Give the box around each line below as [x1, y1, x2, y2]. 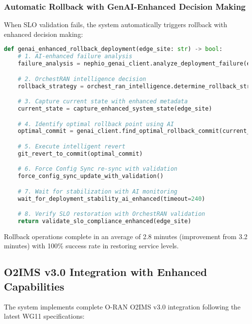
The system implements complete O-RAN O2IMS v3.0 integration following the [4, 301, 241, 311]
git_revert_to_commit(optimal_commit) [17, 150, 143, 157]
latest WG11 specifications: [4, 311, 85, 321]
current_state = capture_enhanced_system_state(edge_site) [17, 105, 212, 112]
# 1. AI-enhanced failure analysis [17, 53, 132, 60]
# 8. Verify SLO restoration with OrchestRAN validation [17, 211, 205, 218]
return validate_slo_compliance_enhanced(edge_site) [17, 218, 191, 225]
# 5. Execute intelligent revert [17, 143, 126, 150]
